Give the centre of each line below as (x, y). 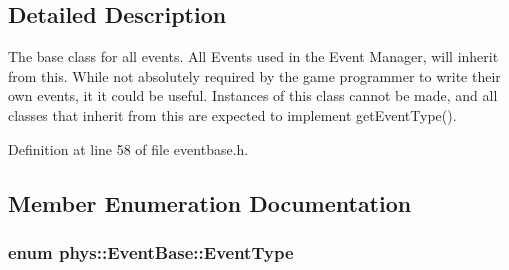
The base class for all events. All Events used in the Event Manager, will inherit (253, 56)
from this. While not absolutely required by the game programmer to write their (254, 75)
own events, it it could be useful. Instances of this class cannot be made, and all (253, 95)
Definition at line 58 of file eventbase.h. (128, 148)
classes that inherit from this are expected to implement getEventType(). (232, 114)
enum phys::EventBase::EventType (151, 251)
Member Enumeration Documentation (210, 202)
